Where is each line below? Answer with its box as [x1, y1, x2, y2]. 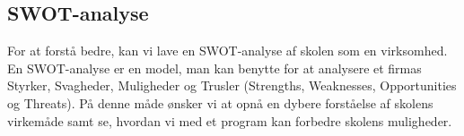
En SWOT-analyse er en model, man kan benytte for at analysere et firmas [7, 58, 422, 77]
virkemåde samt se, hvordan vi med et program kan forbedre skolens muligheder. [7, 111, 452, 130]
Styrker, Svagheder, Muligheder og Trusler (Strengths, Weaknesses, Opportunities [7, 76, 457, 95]
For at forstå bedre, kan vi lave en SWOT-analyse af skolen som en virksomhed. [7, 41, 448, 60]
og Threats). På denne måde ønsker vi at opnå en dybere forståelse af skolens [7, 93, 433, 112]
